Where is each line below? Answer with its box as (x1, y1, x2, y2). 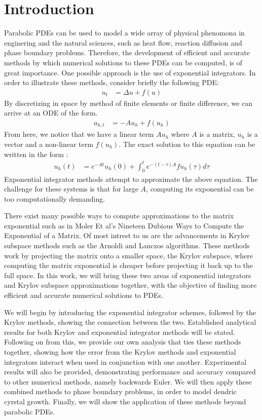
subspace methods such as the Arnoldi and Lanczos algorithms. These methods (4, 240, 250, 251)
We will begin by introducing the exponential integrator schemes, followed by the (4, 307, 256, 317)
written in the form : (4, 148, 68, 159)
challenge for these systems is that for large (4, 183, 138, 194)
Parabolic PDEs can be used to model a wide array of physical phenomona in (4, 27, 245, 38)
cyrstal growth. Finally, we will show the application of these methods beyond (4, 396, 246, 406)
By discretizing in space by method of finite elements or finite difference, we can (4, 97, 253, 108)
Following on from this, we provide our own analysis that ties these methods (4, 336, 241, 347)
